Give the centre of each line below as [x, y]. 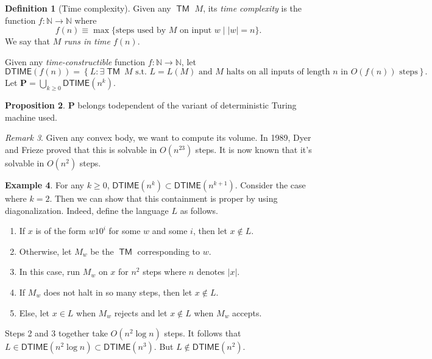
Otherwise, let [45, 251]
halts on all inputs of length [278, 72]
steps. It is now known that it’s [253, 149]
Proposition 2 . [35, 105]
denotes [211, 272]
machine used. [31, 117]
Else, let [34, 312]
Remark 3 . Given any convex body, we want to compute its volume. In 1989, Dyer [158, 137]
